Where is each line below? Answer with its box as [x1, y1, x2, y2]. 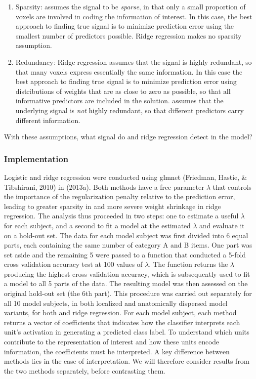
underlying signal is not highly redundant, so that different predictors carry [15, 105, 244, 115]
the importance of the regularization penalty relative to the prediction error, [4, 191, 235, 202]
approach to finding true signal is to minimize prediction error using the [15, 21, 234, 31]
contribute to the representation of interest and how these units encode [4, 337, 219, 347]
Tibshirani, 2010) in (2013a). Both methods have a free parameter [4, 181, 204, 192]
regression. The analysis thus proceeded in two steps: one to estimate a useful [4, 211, 239, 221]
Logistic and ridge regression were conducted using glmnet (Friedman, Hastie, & [4, 171, 247, 182]
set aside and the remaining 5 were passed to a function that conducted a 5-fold [4, 249, 246, 259]
